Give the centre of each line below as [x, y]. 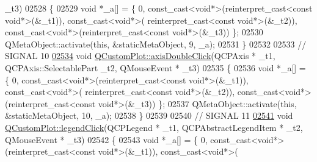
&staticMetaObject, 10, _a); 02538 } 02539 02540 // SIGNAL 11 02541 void [149, 115]
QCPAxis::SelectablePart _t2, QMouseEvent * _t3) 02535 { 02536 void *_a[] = [155, 67]
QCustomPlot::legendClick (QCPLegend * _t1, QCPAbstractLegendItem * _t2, [154, 127]
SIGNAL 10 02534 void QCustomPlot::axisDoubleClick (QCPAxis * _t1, [140, 56]
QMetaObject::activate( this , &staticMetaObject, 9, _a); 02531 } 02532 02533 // [156, 44]
